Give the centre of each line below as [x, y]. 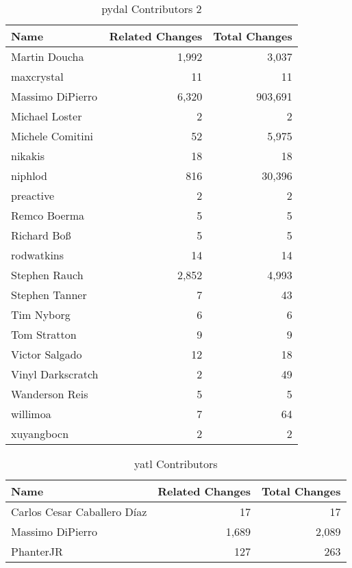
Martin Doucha [48, 56]
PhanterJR [37, 551]
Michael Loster [47, 116]
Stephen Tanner [49, 295]
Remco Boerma [48, 215]
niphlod [29, 176]
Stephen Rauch [47, 275]
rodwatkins [38, 255]
